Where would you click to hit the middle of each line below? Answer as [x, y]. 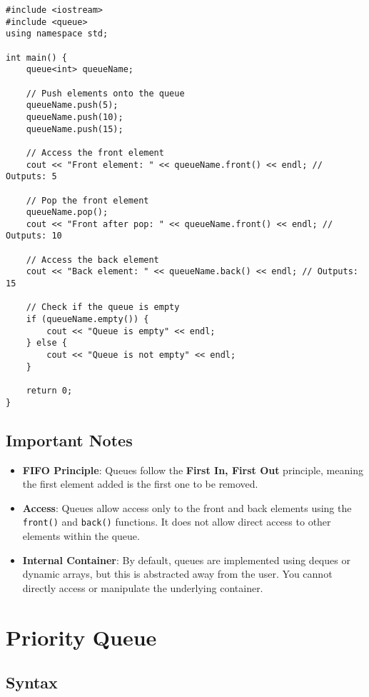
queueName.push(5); [72, 105]
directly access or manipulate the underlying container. [143, 587]
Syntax [32, 682]
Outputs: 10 [34, 236]
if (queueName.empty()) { [87, 320]
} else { [46, 343]
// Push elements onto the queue [105, 93]
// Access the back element [92, 260]
